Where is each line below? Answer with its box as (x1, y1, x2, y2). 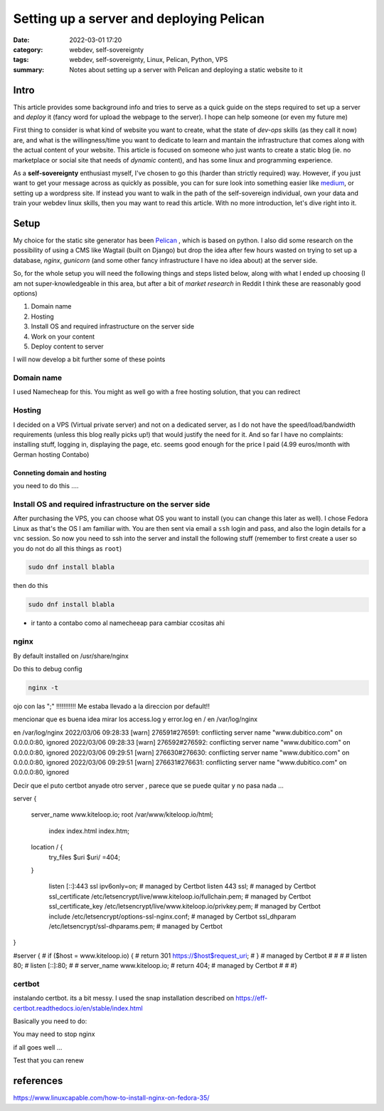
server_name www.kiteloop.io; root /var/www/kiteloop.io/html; (31, 810, 213, 819)
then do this (13, 582, 48, 590)
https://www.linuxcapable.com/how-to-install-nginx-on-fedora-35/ (13, 1094, 210, 1102)
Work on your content (31, 332, 95, 341)
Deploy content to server (31, 342, 105, 351)
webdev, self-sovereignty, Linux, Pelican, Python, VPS (69, 56, 228, 64)
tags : (13, 56, 29, 64)
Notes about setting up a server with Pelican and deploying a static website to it (69, 65, 303, 74)
